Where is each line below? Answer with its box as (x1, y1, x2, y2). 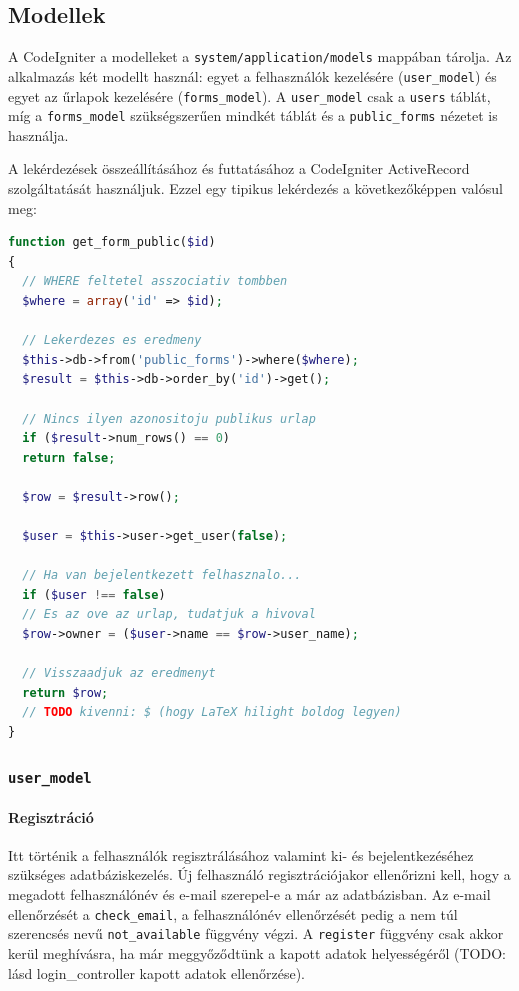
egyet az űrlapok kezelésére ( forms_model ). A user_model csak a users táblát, (8, 85, 491, 106)
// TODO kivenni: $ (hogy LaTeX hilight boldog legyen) (22, 705, 402, 720)
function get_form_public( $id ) (8, 235, 216, 250)
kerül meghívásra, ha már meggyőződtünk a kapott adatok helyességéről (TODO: (8, 942, 506, 963)
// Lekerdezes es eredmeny (22, 333, 202, 348)
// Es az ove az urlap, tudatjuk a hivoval (22, 607, 316, 622)
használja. (8, 124, 69, 145)
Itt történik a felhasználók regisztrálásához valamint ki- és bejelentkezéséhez (8, 844, 474, 865)
